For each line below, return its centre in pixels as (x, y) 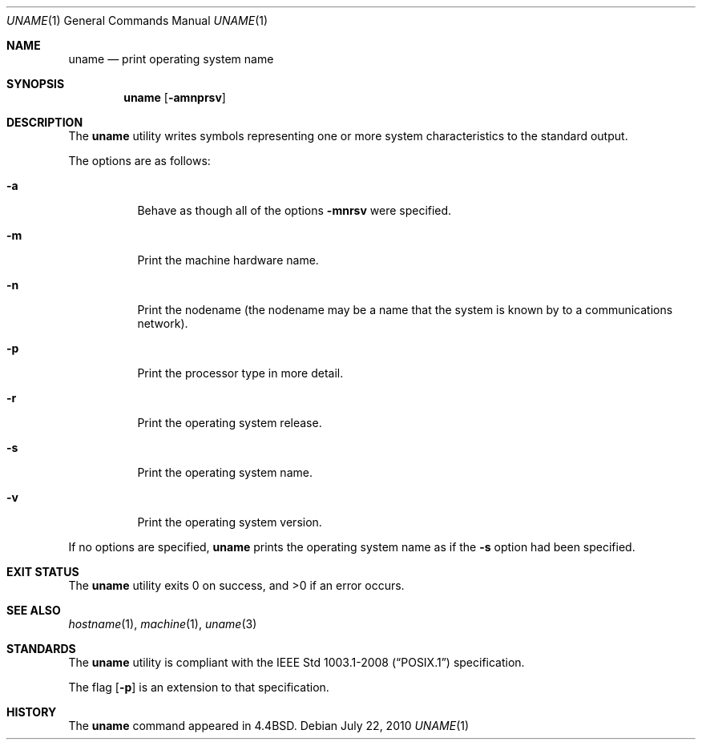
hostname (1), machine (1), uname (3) (163, 624)
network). (163, 323)
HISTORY (32, 712)
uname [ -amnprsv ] (175, 97)
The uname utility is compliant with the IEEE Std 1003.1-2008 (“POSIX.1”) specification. (297, 662)
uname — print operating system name (171, 59)
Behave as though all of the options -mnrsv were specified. (295, 210)
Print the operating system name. (225, 472)
